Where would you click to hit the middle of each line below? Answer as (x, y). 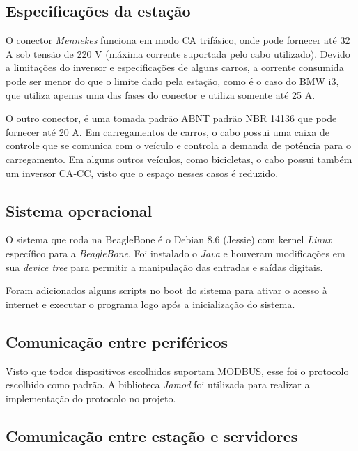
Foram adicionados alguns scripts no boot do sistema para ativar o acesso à (166, 290)
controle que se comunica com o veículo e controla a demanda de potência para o (178, 145)
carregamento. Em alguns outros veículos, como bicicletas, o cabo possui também (179, 159)
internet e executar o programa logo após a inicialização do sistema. (150, 304)
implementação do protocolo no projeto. (91, 398)
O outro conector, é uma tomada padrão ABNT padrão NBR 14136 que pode (171, 118)
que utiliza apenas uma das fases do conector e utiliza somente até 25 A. (161, 94)
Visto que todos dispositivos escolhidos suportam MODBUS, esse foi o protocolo (177, 370)
